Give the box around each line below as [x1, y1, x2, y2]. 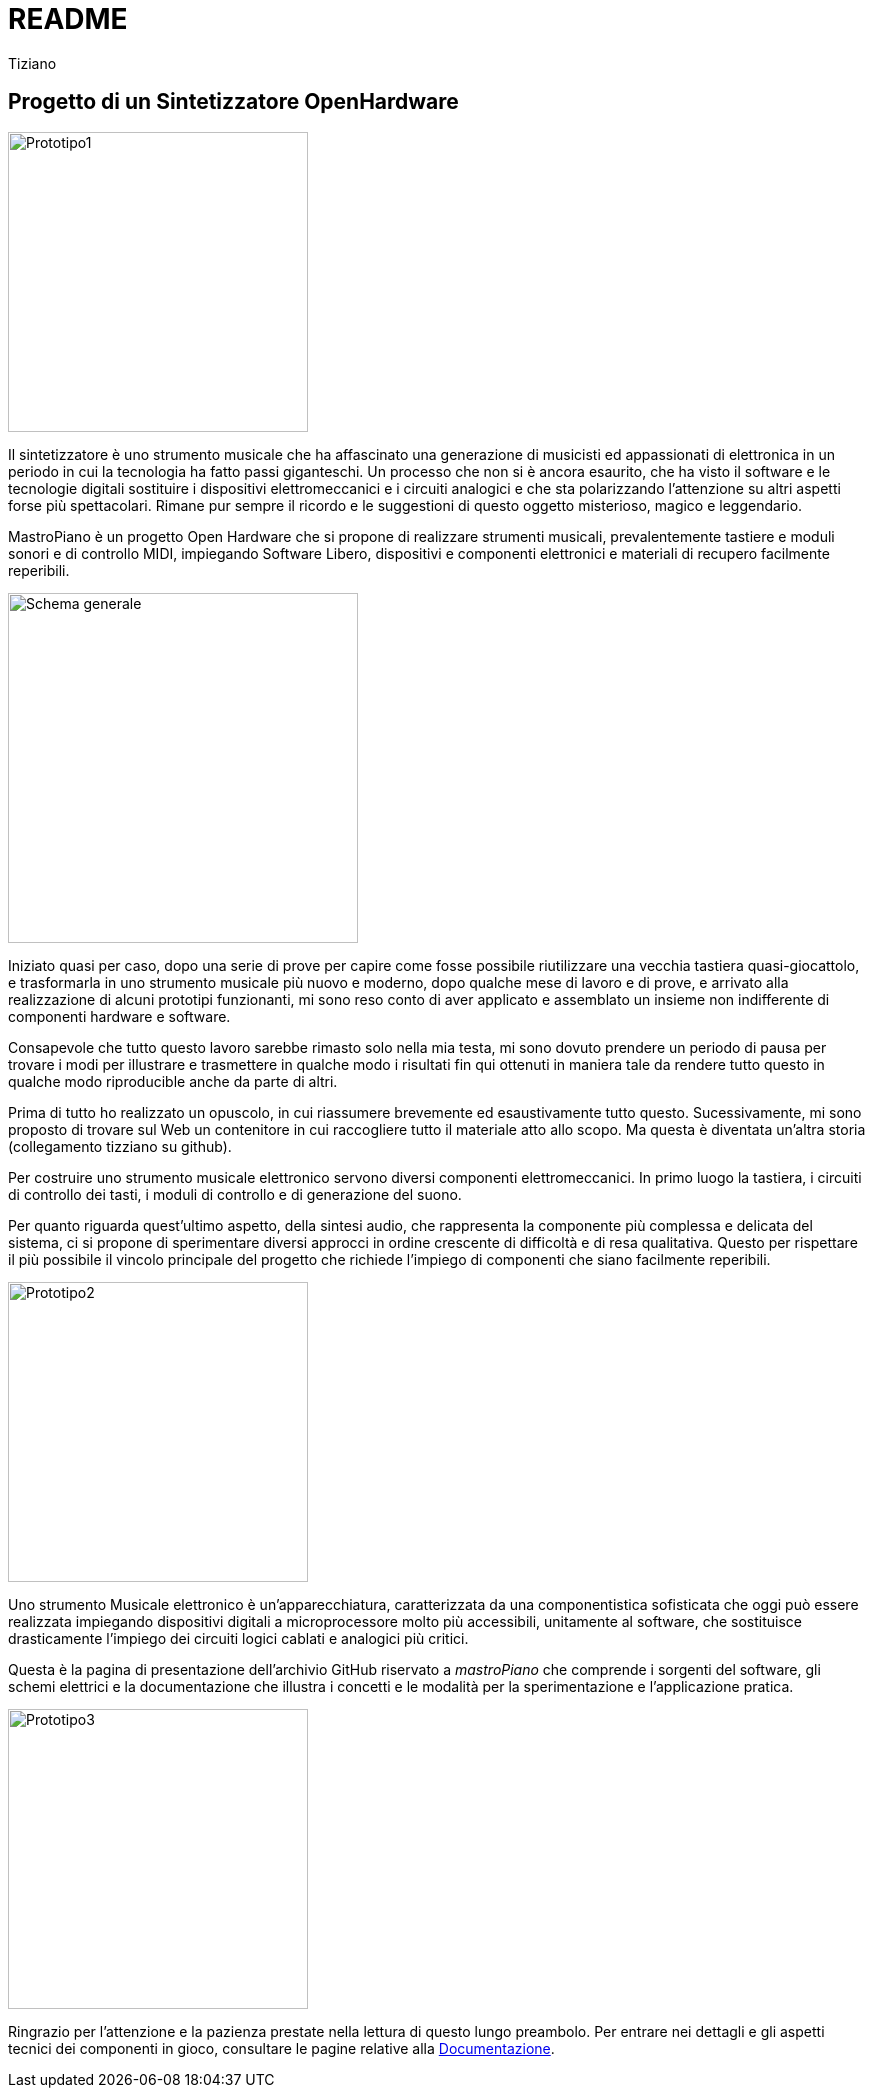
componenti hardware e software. [8, 1007, 231, 1025]
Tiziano [8, 54, 57, 72]
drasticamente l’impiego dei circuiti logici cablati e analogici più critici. [8, 1629, 469, 1647]
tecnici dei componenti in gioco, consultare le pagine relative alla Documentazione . [8, 2039, 555, 2057]
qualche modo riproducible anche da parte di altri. [8, 1072, 338, 1090]
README [8, 2, 128, 36]
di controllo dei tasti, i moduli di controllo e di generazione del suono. [8, 1185, 462, 1203]
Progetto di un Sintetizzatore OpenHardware [8, 89, 459, 115]
